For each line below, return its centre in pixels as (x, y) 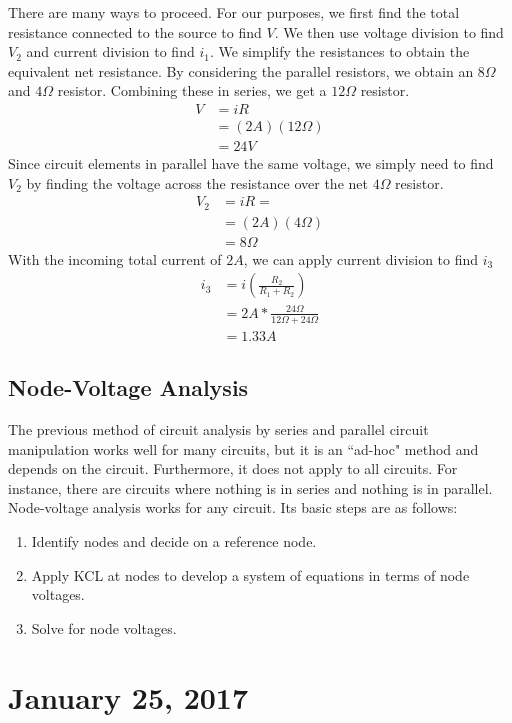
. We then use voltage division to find (389, 31)
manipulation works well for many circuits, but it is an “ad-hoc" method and (243, 448)
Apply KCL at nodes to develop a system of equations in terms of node (250, 574)
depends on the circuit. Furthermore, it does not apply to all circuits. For (233, 468)
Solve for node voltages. (104, 627)
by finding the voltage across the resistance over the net (197, 182)
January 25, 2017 (128, 696)
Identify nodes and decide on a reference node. (174, 541)
